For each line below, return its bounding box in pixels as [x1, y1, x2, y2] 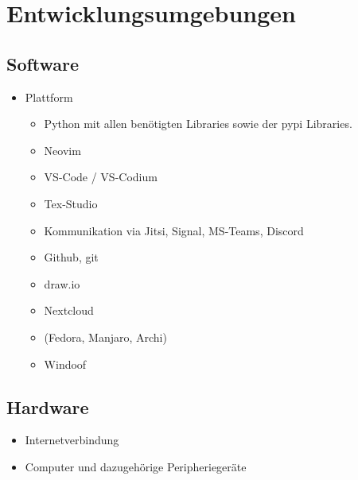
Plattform [25, 88, 73, 105]
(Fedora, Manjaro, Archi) [44, 328, 167, 345]
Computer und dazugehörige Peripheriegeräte [25, 458, 247, 474]
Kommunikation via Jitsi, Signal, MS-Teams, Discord [44, 222, 304, 238]
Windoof [44, 355, 87, 372]
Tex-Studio [44, 195, 98, 211]
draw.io [44, 275, 80, 292]
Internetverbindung [25, 432, 119, 448]
